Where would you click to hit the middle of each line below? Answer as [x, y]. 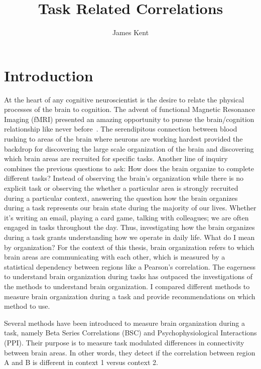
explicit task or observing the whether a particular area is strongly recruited [121, 188]
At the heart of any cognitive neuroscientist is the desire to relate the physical [124, 99]
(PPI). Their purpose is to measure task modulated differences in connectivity [124, 342]
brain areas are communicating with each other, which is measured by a [115, 257]
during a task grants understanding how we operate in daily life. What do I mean [129, 237]
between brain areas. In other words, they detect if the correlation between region [130, 352]
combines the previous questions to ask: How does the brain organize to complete [129, 168]
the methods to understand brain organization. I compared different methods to [127, 286]
